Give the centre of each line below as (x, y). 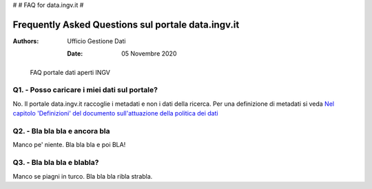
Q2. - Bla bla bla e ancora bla (61, 131)
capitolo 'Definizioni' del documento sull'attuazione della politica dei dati (115, 113)
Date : (75, 54)
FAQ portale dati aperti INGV (70, 72)
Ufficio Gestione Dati (97, 41)
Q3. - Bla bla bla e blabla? (56, 163)
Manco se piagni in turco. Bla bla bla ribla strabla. (83, 176)
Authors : (26, 41)
